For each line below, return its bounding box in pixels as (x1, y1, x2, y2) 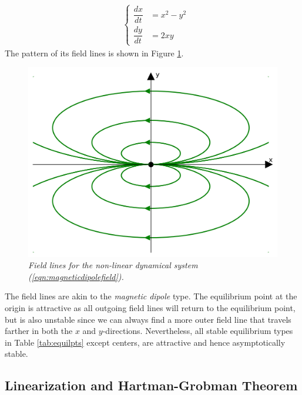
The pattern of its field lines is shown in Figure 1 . (5, 46, 184, 59)
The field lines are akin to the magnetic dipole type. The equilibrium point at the (5, 290, 297, 302)
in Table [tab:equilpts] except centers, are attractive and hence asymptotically (5, 336, 286, 348)
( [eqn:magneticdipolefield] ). (28, 270, 124, 282)
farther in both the (5, 325, 73, 337)
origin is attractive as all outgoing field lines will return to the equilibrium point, (5, 302, 296, 314)
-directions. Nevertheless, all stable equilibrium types (102, 325, 293, 337)
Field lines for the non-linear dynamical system (28, 259, 198, 271)
